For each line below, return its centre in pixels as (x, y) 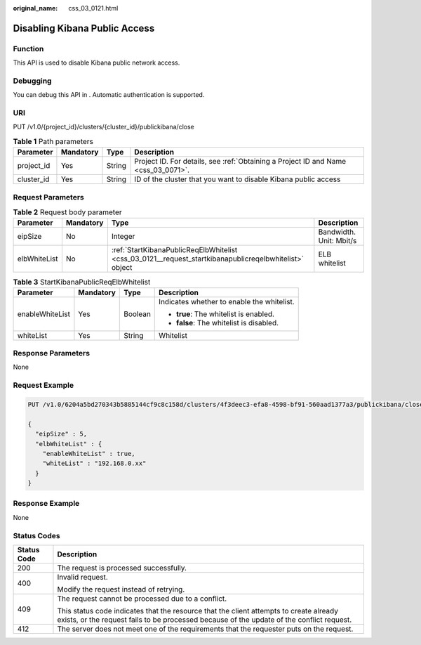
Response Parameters (52, 353)
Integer (123, 237)
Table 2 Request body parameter (67, 212)
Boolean (137, 314)
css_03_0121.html (93, 8)
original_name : (35, 8)
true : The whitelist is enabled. (226, 314)
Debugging (32, 81)
